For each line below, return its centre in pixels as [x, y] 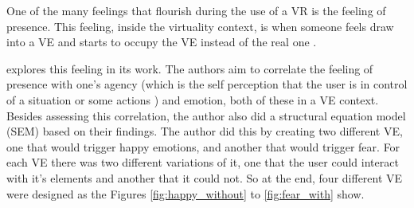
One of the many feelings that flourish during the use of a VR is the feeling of [196, 10]
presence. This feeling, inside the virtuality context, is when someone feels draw [200, 26]
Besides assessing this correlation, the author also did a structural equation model [206, 115]
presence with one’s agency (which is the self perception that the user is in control [207, 84]
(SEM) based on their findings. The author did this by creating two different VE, [205, 131]
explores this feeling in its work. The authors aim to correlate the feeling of [190, 68]
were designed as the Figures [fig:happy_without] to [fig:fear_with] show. [186, 193]
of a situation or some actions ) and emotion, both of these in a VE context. [193, 99]
